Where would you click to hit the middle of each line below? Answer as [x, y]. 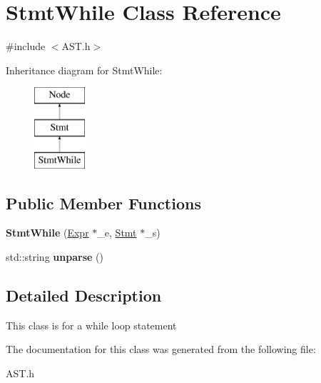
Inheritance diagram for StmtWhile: [84, 70]
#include [26, 46]
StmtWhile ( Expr [47, 233]
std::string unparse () [55, 257]
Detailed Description [84, 295]
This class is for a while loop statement [91, 325]
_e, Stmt [117, 233]
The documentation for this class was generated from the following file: [161, 349]
